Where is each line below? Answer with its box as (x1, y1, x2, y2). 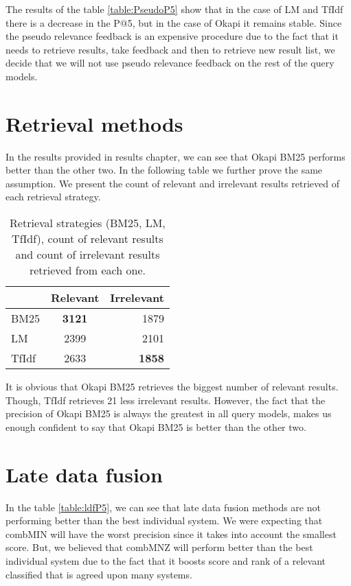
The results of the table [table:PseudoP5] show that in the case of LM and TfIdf (5, 2, 343, 16)
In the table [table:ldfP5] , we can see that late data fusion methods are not (5, 500, 321, 514)
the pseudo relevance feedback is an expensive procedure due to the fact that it (5, 29, 339, 43)
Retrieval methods (5, 109, 183, 137)
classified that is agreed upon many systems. (5, 567, 192, 581)
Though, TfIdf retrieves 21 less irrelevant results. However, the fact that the (5, 392, 326, 407)
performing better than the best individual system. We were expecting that (5, 513, 323, 528)
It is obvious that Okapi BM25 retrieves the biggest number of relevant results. (5, 379, 339, 394)
